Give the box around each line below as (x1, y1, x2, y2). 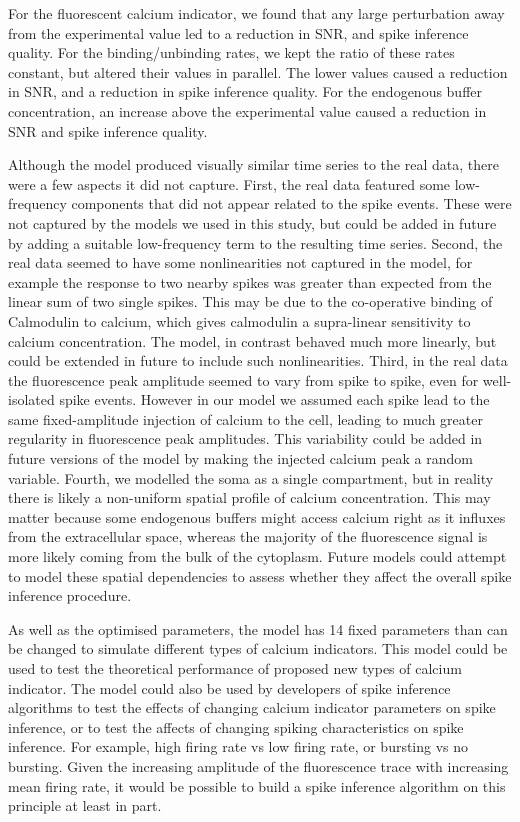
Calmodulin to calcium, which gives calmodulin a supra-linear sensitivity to (8, 310, 471, 331)
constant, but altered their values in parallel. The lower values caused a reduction (8, 61, 508, 82)
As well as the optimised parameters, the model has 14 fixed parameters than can (8, 618, 508, 639)
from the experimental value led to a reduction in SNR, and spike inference (8, 22, 469, 43)
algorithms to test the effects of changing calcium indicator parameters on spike (8, 697, 496, 718)
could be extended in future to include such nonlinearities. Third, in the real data (8, 350, 508, 371)
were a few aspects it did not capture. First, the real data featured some (8, 173, 451, 194)
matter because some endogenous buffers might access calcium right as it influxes (8, 506, 506, 527)
